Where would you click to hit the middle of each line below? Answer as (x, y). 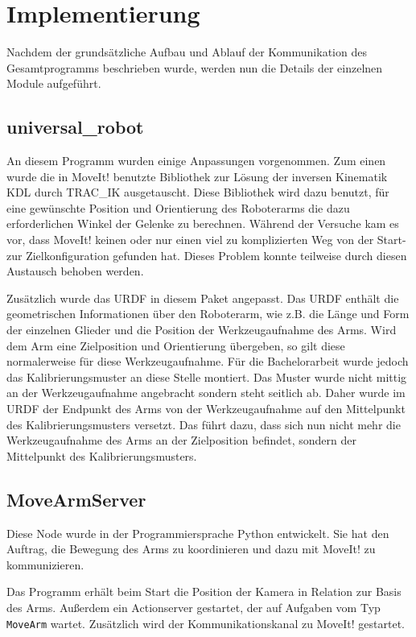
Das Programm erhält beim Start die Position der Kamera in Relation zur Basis (204, 591)
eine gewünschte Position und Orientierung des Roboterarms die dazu (178, 207)
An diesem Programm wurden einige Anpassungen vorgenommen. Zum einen (196, 161)
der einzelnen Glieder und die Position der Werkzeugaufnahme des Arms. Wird (202, 330)
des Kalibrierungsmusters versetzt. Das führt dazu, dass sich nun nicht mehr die (204, 424)
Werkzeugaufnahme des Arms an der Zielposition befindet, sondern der (181, 440)
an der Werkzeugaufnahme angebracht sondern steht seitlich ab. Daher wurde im (206, 393)
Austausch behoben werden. (75, 271)
